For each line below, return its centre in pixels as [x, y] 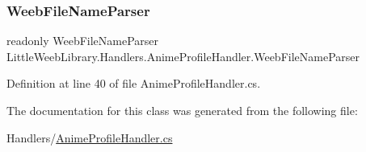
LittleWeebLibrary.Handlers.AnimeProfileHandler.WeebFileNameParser [183, 56]
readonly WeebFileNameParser [83, 41]
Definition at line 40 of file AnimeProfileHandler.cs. [134, 83]
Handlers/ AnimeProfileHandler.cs [90, 137]
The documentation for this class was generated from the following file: [182, 110]
